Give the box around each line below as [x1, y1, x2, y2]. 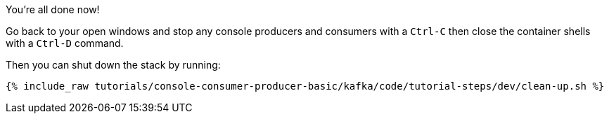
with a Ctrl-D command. [6, 37, 124, 49]
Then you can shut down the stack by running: [6, 59, 221, 71]
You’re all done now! [6, 3, 100, 15]
